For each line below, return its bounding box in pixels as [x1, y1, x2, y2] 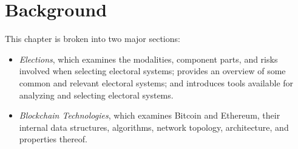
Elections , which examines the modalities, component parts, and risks [19, 52, 278, 65]
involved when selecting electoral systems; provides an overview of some [19, 64, 286, 77]
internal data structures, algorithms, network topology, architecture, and [19, 120, 289, 133]
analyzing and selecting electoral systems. [19, 88, 174, 101]
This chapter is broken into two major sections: [5, 32, 180, 45]
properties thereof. [19, 133, 88, 145]
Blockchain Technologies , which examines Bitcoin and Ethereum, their [19, 109, 280, 122]
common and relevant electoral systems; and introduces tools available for [19, 76, 294, 89]
